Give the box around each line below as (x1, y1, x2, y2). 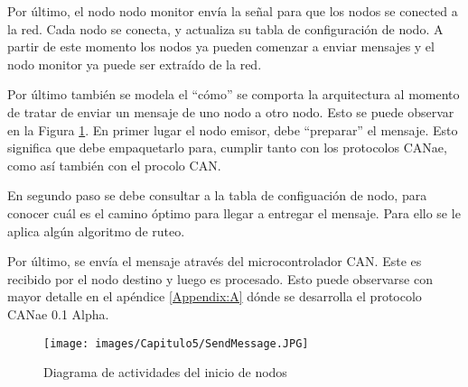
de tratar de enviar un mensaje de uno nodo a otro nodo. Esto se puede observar (7, 102, 454, 121)
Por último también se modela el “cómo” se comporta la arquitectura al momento (7, 85, 460, 104)
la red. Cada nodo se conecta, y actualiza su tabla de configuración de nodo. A (7, 19, 444, 38)
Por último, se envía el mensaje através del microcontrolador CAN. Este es (7, 252, 422, 271)
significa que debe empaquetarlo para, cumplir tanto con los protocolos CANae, (7, 138, 447, 157)
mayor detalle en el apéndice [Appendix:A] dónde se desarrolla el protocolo (7, 287, 422, 306)
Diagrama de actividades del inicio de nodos (43, 363, 287, 382)
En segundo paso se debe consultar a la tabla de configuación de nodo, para (7, 186, 427, 205)
